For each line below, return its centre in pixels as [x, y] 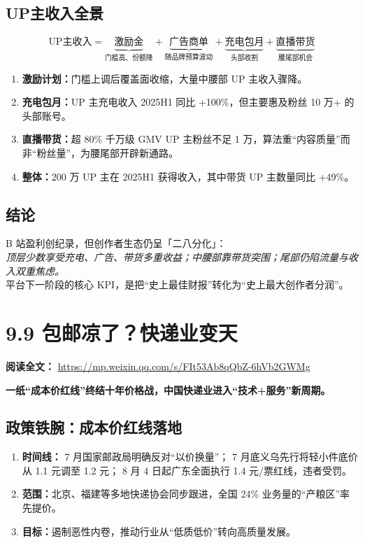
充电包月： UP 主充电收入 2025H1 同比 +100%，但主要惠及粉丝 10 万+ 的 [188, 102]
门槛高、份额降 [129, 58]
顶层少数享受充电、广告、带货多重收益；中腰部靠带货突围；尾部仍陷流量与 [177, 257]
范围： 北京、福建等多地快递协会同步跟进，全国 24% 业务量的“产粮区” [181, 494]
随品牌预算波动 [189, 58]
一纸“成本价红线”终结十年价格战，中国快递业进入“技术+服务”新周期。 [168, 389]
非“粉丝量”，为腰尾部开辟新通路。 [100, 153]
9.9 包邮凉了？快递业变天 [122, 332]
